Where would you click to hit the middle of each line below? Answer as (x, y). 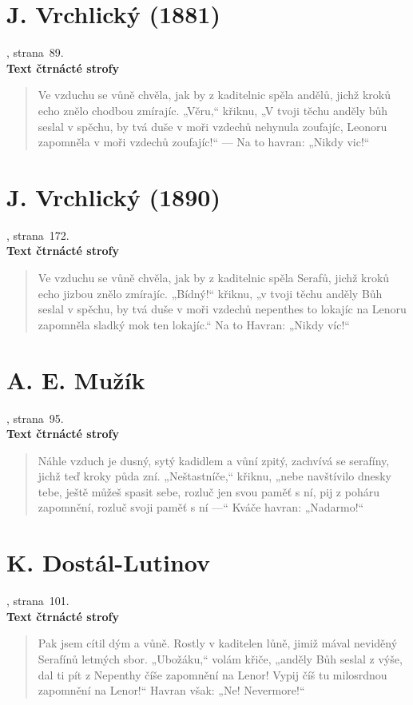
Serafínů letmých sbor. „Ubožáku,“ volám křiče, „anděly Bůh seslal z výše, (220, 658)
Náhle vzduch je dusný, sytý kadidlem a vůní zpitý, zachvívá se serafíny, (214, 460)
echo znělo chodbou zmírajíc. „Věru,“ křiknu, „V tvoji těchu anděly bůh (213, 110)
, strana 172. (38, 235)
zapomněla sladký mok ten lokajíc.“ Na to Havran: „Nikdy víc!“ (194, 324)
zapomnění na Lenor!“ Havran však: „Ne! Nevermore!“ (171, 690)
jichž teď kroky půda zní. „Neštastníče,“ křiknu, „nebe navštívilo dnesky (214, 476)
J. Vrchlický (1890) (113, 196)
